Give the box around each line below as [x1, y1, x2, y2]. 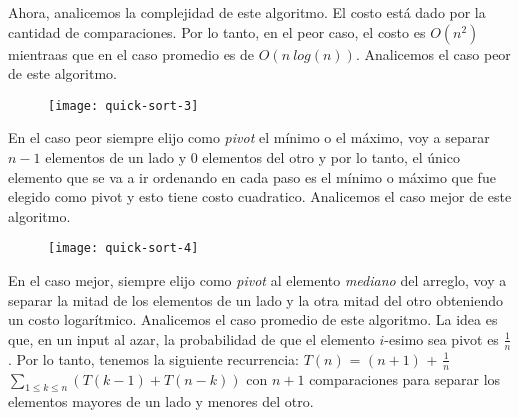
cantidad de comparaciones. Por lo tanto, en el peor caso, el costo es [8, 21, 426, 42]
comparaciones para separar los [309, 368, 501, 389]
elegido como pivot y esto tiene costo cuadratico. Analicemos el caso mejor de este [8, 186, 512, 207]
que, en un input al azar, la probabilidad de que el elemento [8, 328, 375, 349]
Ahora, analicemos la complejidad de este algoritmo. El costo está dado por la [8, 2, 486, 22]
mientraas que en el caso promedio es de [8, 43, 255, 64]
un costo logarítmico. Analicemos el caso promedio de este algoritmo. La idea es [8, 309, 498, 330]
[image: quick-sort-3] [48, 98, 199, 113]
